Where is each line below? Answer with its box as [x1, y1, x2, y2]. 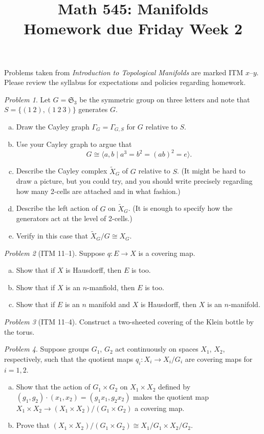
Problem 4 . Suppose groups [4, 343, 89, 354]
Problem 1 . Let [4, 94, 51, 104]
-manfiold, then [87, 281, 135, 292]
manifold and [89, 299, 130, 310]
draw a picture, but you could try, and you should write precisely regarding [16, 176, 253, 186]
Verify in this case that [16, 230, 88, 241]
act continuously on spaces [115, 343, 199, 354]
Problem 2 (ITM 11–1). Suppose [4, 247, 105, 258]
